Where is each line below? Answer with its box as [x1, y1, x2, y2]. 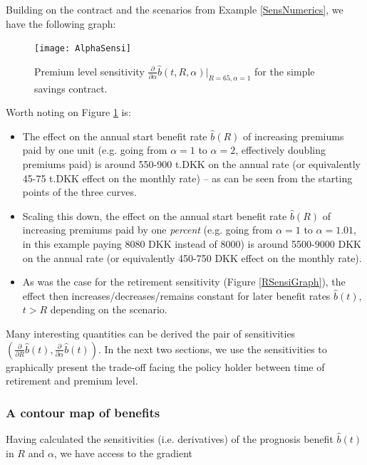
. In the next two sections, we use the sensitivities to [98, 341, 327, 356]
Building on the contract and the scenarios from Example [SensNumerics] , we [6, 2, 343, 16]
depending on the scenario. [50, 302, 167, 317]
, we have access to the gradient [53, 445, 193, 460]
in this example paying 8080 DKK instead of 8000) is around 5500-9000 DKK [22, 236, 361, 251]
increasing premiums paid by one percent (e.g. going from [22, 222, 273, 237]
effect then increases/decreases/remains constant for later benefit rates [22, 288, 331, 303]
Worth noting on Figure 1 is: [6, 105, 131, 120]
